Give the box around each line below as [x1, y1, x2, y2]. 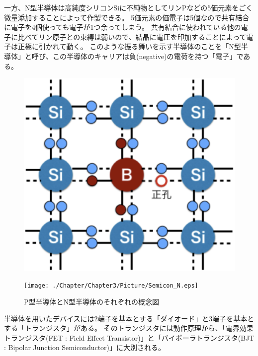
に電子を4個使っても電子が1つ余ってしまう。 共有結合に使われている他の [4, 22, 241, 32]
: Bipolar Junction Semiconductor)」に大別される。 [4, 342, 166, 353]
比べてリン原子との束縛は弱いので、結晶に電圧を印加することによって [17, 31, 247, 42]
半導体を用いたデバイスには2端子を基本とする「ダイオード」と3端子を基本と [4, 313, 255, 323]
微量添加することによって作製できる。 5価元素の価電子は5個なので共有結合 [4, 12, 250, 22]
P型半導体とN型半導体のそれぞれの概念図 [24, 297, 160, 307]
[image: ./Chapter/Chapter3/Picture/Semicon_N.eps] [24, 282, 198, 290]
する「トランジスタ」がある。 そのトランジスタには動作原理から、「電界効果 [4, 323, 254, 333]
